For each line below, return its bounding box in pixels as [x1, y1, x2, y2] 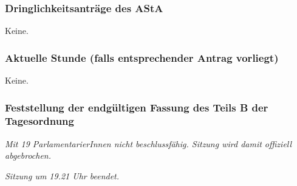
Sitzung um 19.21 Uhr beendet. [5, 169, 120, 182]
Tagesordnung [5, 113, 74, 128]
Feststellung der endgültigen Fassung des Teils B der [5, 99, 268, 115]
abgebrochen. [5, 149, 52, 162]
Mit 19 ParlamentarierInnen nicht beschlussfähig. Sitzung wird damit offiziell [5, 137, 292, 150]
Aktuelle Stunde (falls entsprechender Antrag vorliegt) [5, 50, 279, 65]
